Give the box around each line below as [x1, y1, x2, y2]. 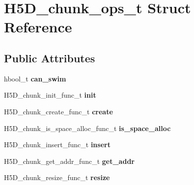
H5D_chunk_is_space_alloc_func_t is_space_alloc [4, 123, 171, 133]
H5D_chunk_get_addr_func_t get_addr [4, 156, 135, 166]
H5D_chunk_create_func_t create [4, 106, 113, 116]
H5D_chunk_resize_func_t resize [4, 172, 110, 183]
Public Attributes [4, 50, 95, 65]
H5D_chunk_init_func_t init [4, 90, 96, 100]
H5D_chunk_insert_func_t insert [4, 139, 111, 150]
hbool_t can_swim [4, 73, 66, 83]
